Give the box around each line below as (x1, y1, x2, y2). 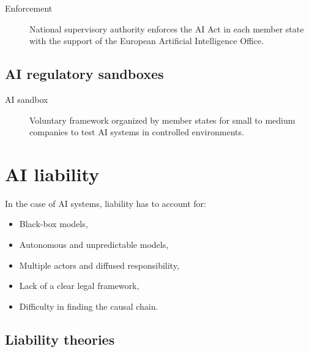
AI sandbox (5, 92, 48, 105)
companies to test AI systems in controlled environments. (29, 125, 244, 138)
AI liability (5, 161, 100, 186)
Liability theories (5, 329, 115, 348)
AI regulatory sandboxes (5, 64, 164, 83)
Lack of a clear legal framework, (19, 279, 140, 292)
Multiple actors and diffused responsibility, (19, 258, 179, 271)
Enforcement (5, 2, 53, 14)
